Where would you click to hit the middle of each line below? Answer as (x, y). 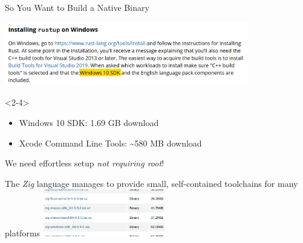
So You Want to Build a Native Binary (77, 7)
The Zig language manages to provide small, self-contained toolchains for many (151, 183)
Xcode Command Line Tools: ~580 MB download (110, 143)
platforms (23, 233)
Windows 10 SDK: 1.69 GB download (89, 122)
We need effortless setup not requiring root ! (85, 163)
